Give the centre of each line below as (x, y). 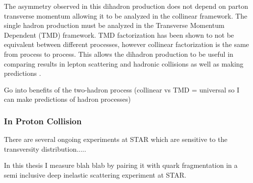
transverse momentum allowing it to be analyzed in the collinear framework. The (126, 15)
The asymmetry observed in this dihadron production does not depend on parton (126, 6)
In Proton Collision (43, 121)
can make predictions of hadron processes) (67, 99)
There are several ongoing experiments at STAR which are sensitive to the (116, 139)
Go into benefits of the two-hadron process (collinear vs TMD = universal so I (122, 89)
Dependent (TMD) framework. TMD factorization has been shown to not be (119, 34)
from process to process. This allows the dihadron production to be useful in (119, 54)
